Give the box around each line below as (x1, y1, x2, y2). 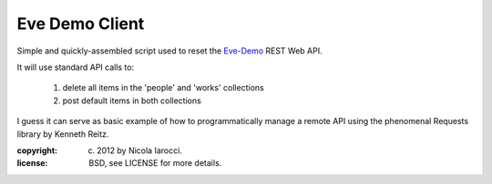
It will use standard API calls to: (16, 62, 135, 73)
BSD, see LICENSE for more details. (88, 158, 222, 169)
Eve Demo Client (16, 14, 145, 34)
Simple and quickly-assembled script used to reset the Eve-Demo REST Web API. (16, 45, 323, 56)
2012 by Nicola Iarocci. (97, 145, 182, 156)
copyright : (16, 145, 58, 156)
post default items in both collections (62, 95, 202, 106)
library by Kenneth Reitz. (16, 128, 109, 140)
